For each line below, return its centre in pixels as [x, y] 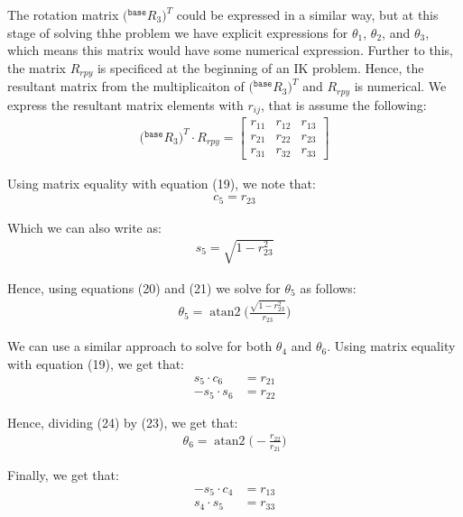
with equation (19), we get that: [96, 364]
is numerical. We [400, 86]
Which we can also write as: [84, 227]
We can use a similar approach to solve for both [140, 346]
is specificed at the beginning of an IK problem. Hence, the [260, 67]
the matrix [37, 67]
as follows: [328, 287]
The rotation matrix [63, 14]
